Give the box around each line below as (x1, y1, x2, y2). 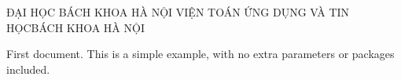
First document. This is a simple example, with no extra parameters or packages (6, 45, 395, 62)
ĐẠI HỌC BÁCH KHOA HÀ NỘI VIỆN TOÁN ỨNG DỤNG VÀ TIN (6, 4, 350, 20)
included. (6, 60, 50, 77)
